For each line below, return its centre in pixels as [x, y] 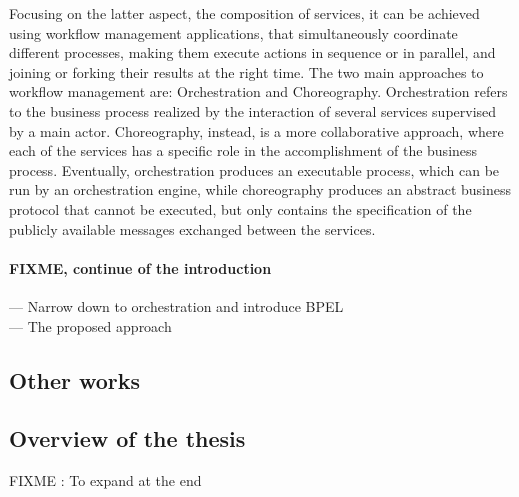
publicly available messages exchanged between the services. [192, 228]
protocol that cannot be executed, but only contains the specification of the [240, 208]
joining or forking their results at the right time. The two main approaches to [246, 71]
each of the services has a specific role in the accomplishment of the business [243, 150]
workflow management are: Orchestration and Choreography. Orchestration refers [258, 91]
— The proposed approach [90, 325]
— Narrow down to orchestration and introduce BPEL [176, 305]
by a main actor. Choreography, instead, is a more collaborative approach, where [256, 130]
